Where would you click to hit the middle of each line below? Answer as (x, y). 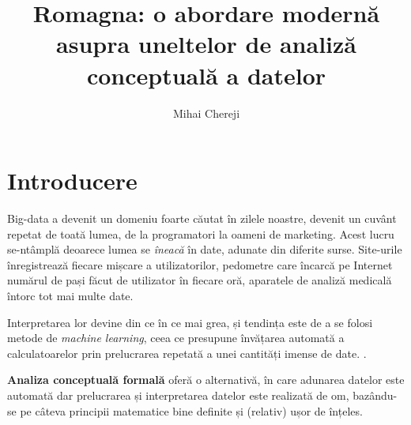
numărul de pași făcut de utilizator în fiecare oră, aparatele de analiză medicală (200, 280)
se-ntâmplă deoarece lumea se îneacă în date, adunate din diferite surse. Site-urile (205, 249)
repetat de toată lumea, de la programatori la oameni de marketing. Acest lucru (201, 233)
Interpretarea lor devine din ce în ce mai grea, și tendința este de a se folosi (190, 322)
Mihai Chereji (206, 113)
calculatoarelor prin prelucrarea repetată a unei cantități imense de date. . (187, 353)
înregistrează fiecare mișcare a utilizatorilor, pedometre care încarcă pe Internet (200, 264)
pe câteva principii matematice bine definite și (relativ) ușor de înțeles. (191, 410)
